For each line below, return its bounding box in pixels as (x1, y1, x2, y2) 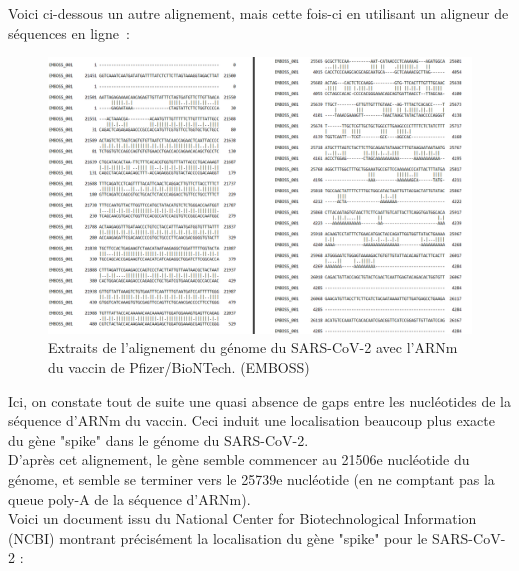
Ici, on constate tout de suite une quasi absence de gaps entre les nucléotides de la (8, 390, 511, 411)
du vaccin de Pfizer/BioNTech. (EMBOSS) (48, 356, 310, 377)
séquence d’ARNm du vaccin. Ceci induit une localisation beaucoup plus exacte (8, 410, 495, 431)
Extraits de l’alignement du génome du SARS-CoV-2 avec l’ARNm (48, 337, 458, 358)
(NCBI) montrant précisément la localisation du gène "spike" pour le (8, 527, 428, 548)
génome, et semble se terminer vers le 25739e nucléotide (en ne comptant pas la (8, 468, 495, 489)
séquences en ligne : (8, 22, 130, 43)
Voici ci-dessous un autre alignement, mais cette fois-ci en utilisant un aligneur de (8, 3, 509, 23)
